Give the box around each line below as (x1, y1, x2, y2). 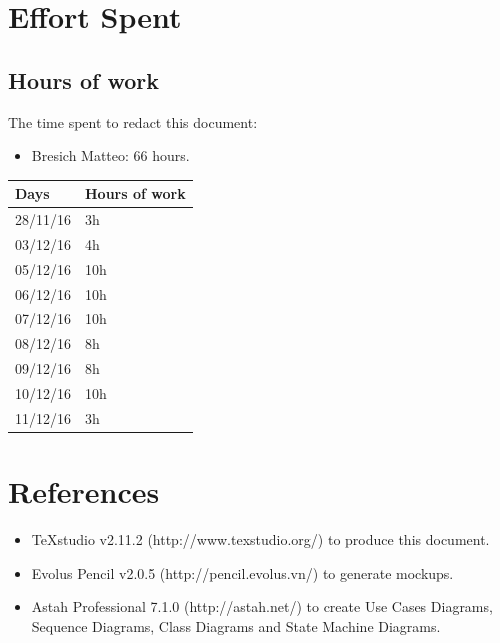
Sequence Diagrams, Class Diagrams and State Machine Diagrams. (31, 615, 441, 636)
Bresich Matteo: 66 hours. (31, 145, 190, 166)
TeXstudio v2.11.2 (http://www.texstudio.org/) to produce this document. (31, 529, 490, 550)
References (8, 471, 160, 512)
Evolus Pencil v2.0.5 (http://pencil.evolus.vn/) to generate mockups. (31, 562, 454, 583)
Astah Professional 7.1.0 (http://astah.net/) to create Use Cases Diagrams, (31, 596, 493, 617)
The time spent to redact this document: (8, 111, 258, 132)
